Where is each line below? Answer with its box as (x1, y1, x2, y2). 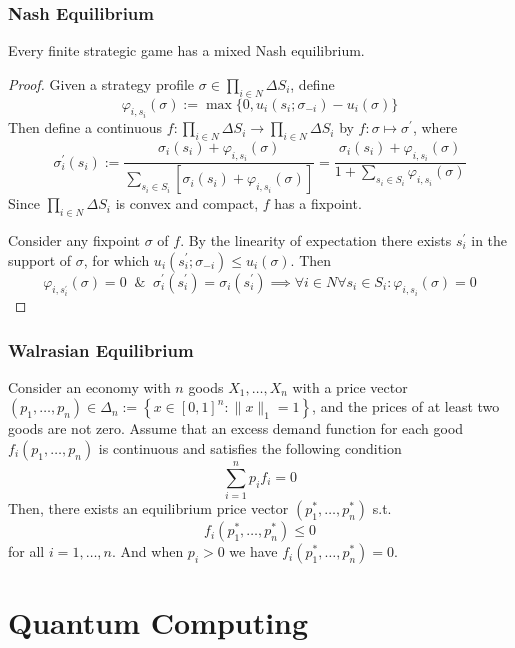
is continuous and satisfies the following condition (98, 437, 402, 458)
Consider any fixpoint (8, 229, 140, 250)
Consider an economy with (8, 376, 171, 397)
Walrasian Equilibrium (8, 337, 194, 362)
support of (8, 249, 72, 270)
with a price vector (292, 376, 408, 397)
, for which (83, 249, 150, 270)
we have (229, 541, 278, 562)
